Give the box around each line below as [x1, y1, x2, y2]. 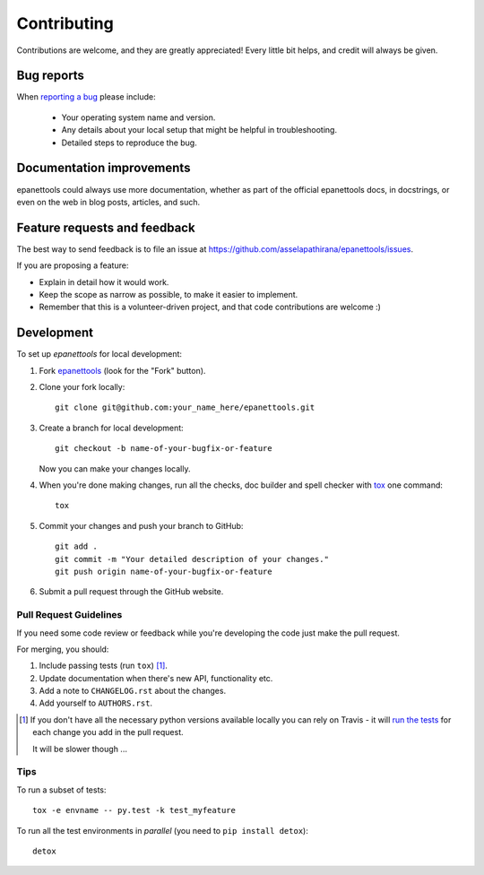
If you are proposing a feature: [16, 260, 129, 271]
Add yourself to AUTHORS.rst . [39, 697, 152, 708]
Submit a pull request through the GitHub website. [39, 586, 224, 597]
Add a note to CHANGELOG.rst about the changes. [39, 686, 227, 697]
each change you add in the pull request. [32, 727, 184, 738]
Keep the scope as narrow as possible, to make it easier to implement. [39, 290, 298, 299]
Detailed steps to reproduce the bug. [61, 137, 197, 148]
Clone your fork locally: [39, 382, 125, 393]
